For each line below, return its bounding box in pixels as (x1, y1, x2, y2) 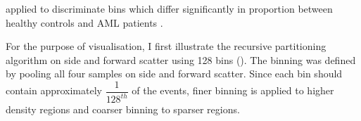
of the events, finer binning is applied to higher (132, 83, 334, 98)
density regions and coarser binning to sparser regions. (6, 102, 240, 117)
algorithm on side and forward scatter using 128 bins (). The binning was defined (6, 52, 356, 67)
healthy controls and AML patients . (6, 15, 163, 30)
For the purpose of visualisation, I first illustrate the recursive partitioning (6, 39, 327, 53)
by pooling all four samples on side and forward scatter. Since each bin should (6, 66, 343, 81)
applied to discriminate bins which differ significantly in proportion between (6, 1, 333, 15)
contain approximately (6, 83, 102, 98)
